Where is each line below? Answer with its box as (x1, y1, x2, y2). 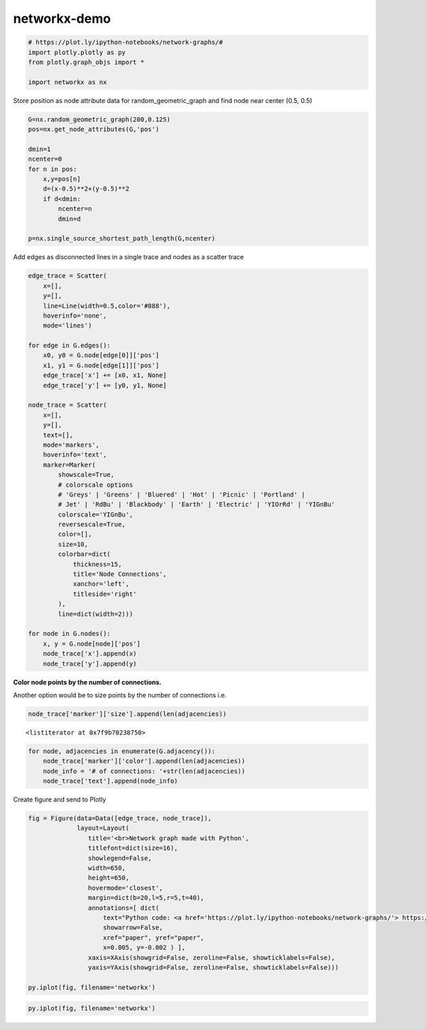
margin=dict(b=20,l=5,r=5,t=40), (87, 894, 204, 902)
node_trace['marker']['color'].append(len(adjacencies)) (43, 757, 246, 765)
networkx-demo (13, 11, 111, 26)
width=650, (87, 864, 126, 872)
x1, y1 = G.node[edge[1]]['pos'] (43, 361, 160, 369)
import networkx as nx (28, 78, 107, 86)
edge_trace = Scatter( (28, 272, 107, 280)
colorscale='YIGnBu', (58, 510, 133, 519)
